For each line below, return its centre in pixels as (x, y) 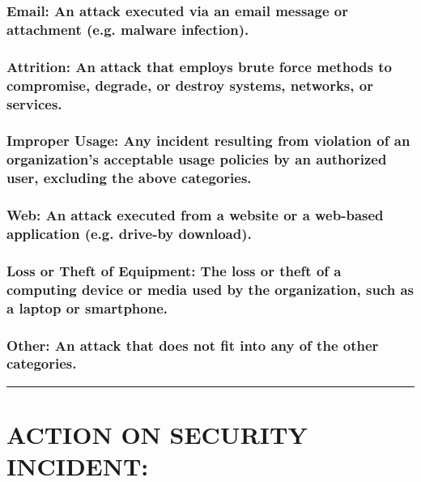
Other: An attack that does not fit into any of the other (193, 345)
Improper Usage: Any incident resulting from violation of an (208, 141)
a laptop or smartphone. (87, 307)
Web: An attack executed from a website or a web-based (195, 215)
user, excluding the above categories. (129, 178)
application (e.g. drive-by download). (129, 233)
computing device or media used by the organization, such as (210, 289)
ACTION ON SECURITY (157, 434)
